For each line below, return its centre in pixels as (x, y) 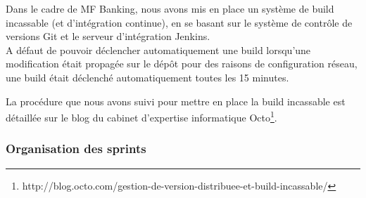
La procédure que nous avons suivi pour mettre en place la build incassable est (176, 101)
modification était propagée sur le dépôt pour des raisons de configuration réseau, (182, 64)
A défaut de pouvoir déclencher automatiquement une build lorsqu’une (158, 49)
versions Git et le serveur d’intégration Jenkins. (108, 36)
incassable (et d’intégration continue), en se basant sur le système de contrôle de (179, 22)
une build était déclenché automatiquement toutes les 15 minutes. (147, 77)
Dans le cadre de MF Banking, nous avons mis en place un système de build (170, 8)
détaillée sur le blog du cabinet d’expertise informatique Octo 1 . (141, 116)
